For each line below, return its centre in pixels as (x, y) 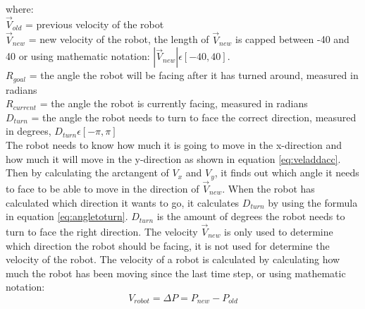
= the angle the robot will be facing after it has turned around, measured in (194, 75)
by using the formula (313, 202)
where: (20, 8)
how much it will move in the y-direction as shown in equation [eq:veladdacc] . (173, 158)
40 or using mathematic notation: (78, 56)
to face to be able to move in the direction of (103, 188)
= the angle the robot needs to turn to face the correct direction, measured (194, 117)
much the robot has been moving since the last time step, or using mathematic (176, 273)
